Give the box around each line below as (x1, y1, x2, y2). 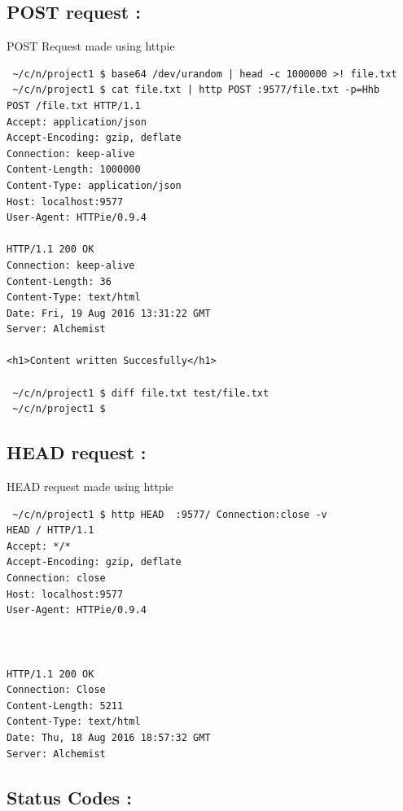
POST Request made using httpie (7, 37, 175, 55)
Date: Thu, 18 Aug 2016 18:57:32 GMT (7, 731, 211, 743)
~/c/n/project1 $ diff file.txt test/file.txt (12, 387, 269, 399)
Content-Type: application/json (7, 179, 182, 191)
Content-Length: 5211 (7, 699, 124, 712)
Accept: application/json (7, 116, 147, 128)
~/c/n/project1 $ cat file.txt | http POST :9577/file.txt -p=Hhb (12, 84, 380, 96)
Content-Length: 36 (7, 275, 112, 287)
